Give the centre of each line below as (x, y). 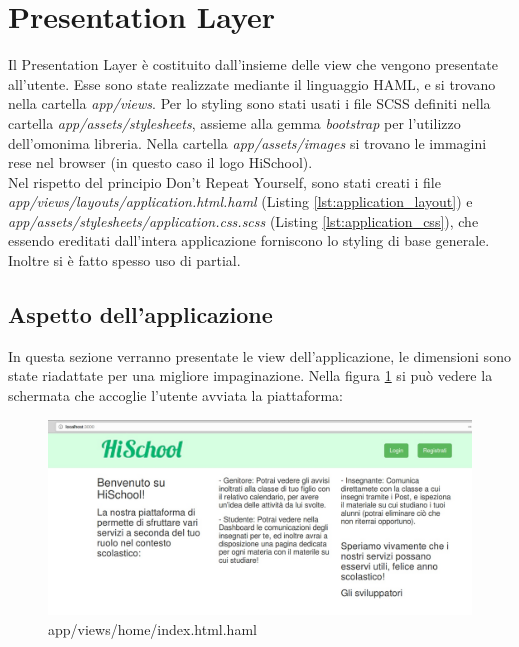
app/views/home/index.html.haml (152, 628)
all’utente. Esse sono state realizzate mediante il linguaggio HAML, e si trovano (252, 83)
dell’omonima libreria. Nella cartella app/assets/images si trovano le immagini (247, 142)
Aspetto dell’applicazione (140, 314)
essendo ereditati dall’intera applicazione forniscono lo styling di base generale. (249, 240)
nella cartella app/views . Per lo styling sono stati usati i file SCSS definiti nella (249, 103)
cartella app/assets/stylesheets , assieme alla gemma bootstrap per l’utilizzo (234, 122)
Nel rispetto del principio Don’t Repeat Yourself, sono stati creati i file (224, 181)
